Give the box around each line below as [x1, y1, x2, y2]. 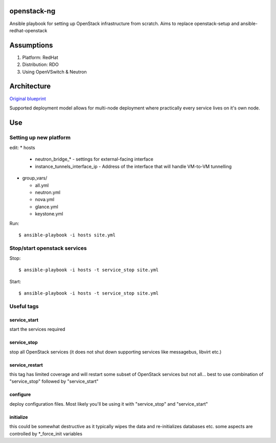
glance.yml [35, 204, 58, 210]
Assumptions [9, 41, 53, 50]
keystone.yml [35, 211, 63, 217]
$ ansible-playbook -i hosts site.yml [18, 232, 116, 238]
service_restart [9, 362, 43, 368]
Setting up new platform [9, 134, 71, 141]
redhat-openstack [9, 27, 48, 33]
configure [9, 391, 31, 397]
